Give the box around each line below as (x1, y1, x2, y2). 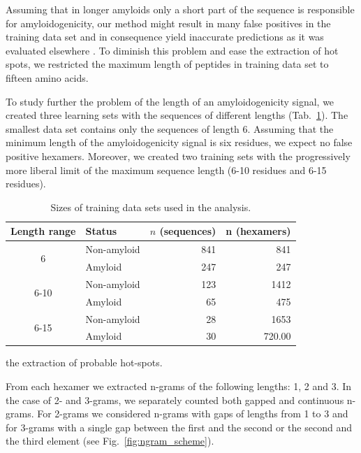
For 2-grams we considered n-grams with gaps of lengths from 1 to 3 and (37, 406, 348, 421)
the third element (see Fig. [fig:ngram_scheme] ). (6, 433, 214, 448)
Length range (10, 224, 76, 238)
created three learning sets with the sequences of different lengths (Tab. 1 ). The (6, 108, 348, 122)
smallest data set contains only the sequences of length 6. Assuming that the (6, 121, 334, 136)
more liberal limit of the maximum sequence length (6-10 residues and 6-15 (6, 162, 327, 177)
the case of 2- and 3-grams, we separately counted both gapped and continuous (6, 392, 344, 407)
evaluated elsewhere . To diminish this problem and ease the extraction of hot (6, 43, 339, 57)
